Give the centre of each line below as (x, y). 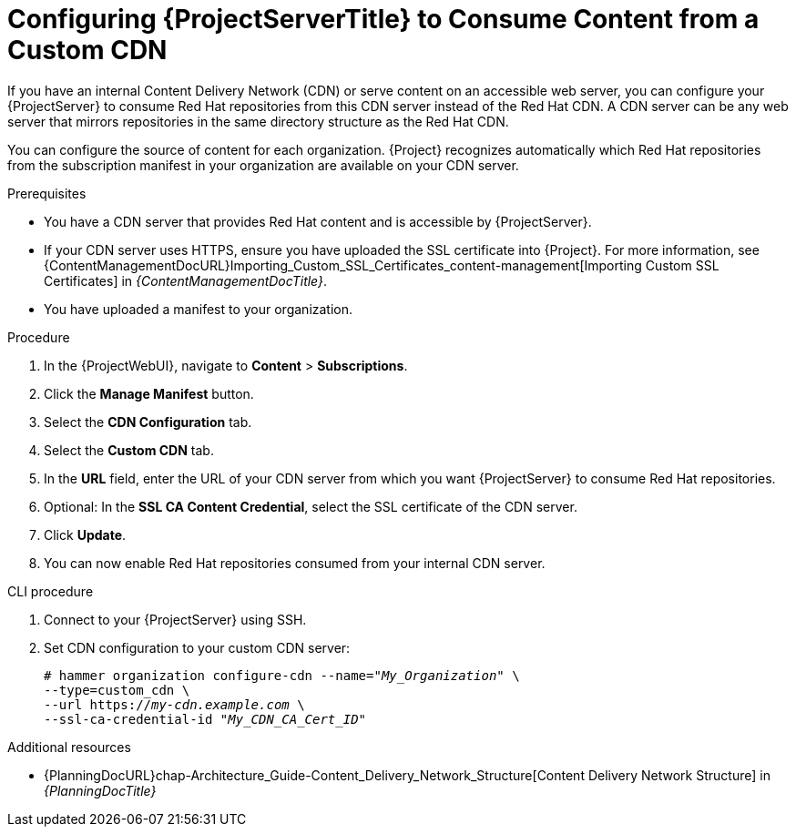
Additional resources (69, 747)
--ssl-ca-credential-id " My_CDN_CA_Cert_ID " (205, 719)
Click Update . (85, 534)
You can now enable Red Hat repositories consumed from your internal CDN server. (295, 563)
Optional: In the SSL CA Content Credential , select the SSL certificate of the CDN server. (311, 506)
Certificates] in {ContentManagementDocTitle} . (186, 280)
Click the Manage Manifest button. (149, 393)
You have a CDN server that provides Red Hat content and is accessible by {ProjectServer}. (318, 221)
